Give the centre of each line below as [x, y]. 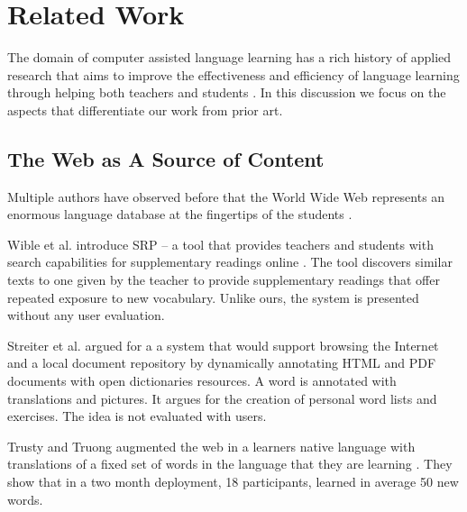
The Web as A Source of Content [166, 158]
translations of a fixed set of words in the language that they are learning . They [230, 464]
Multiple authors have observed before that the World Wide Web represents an [226, 196]
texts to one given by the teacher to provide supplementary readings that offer [224, 280]
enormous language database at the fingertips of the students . [180, 214]
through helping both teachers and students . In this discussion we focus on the [227, 92]
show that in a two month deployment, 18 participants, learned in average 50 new [233, 482]
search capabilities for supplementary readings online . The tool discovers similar [230, 262]
